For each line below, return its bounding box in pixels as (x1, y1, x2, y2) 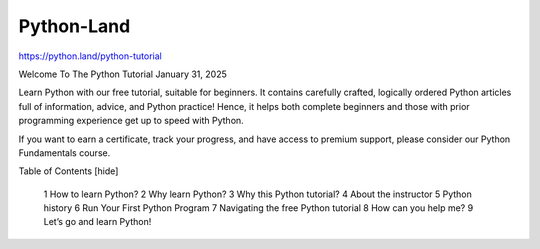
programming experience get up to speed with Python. (18, 115, 244, 127)
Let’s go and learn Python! (43, 216, 152, 228)
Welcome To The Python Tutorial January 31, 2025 (18, 68, 227, 80)
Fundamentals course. (18, 146, 111, 159)
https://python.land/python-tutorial (18, 50, 162, 62)
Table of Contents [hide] (18, 165, 119, 177)
